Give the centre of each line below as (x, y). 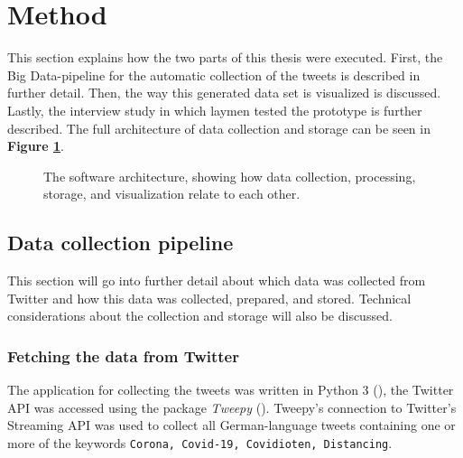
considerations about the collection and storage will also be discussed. (200, 316)
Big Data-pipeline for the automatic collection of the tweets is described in (214, 75)
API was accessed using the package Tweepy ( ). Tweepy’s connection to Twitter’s (232, 407)
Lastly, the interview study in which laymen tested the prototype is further (215, 110)
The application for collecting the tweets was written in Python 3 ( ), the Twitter (231, 390)
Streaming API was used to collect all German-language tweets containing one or (231, 425)
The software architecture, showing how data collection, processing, (230, 176)
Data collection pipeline (120, 243)
